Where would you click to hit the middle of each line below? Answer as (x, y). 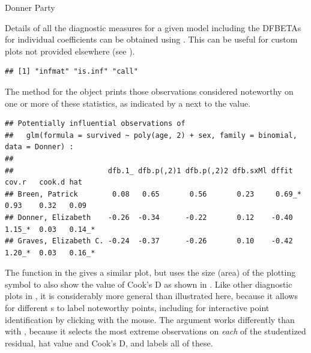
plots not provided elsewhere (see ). (70, 51)
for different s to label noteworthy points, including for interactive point (137, 308)
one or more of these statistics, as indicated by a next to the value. (128, 103)
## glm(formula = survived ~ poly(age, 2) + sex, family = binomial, (151, 135)
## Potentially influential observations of (95, 124)
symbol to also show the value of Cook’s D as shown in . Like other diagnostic (149, 284)
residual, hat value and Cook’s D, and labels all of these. (109, 343)
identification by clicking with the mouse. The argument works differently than (150, 319)
